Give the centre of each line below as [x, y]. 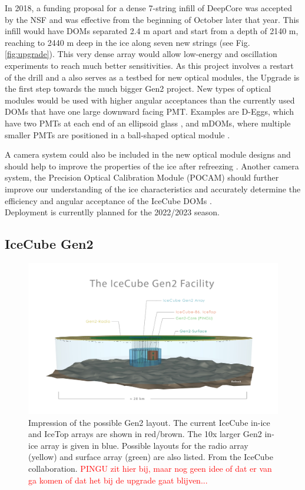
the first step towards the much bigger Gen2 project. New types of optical [138, 89]
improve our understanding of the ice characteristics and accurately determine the [153, 189]
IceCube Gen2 [49, 244]
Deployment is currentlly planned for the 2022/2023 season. [112, 212]
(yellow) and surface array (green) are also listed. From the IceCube [151, 457]
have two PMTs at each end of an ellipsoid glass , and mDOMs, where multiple [148, 123]
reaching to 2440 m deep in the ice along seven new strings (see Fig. [127, 42]
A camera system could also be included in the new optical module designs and [148, 154]
